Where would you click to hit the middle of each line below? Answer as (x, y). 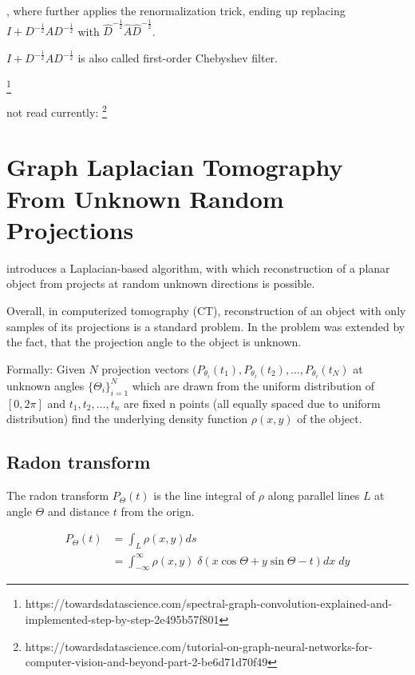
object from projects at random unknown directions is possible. (161, 284)
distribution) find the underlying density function (127, 419)
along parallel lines (314, 495)
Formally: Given (46, 368)
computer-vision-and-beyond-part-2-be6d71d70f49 (146, 662)
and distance (78, 511)
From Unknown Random (145, 198)
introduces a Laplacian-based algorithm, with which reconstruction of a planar (198, 268)
